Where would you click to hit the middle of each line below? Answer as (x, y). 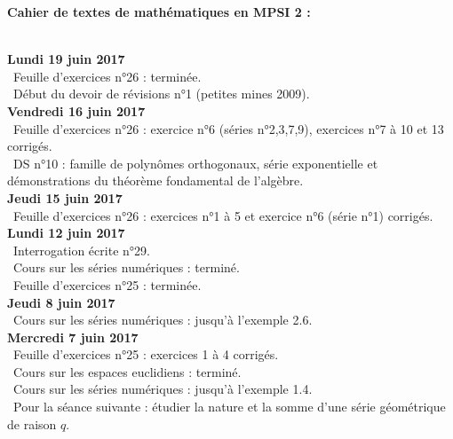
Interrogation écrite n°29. (81, 250)
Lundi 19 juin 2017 (66, 59)
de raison (32, 423)
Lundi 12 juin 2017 (66, 233)
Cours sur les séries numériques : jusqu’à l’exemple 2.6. (163, 320)
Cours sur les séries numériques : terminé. (126, 267)
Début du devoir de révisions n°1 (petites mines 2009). (161, 94)
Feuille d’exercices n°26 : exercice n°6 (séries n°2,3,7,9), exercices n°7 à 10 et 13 (228, 128)
